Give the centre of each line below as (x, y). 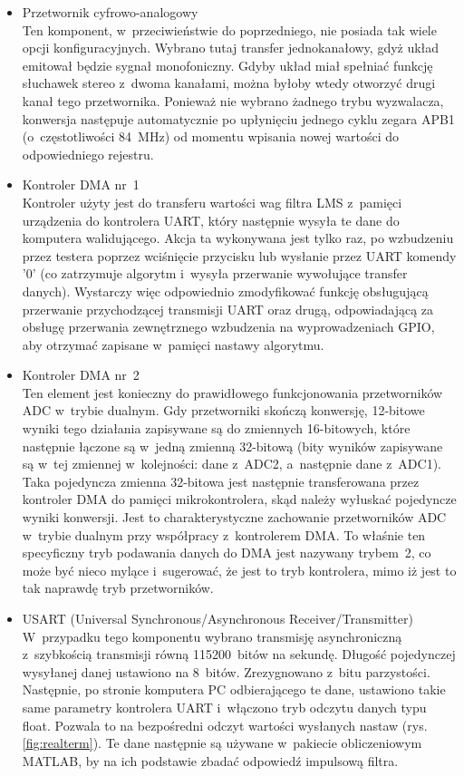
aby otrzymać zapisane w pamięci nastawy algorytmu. (173, 344)
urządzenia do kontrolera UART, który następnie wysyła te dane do (211, 220)
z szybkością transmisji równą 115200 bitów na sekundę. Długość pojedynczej (239, 654)
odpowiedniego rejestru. (88, 154)
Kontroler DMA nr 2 (81, 375)
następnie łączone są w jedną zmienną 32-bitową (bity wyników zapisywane (232, 446)
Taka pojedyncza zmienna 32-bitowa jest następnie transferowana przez (221, 481)
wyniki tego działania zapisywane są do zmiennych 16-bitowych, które (216, 428)
